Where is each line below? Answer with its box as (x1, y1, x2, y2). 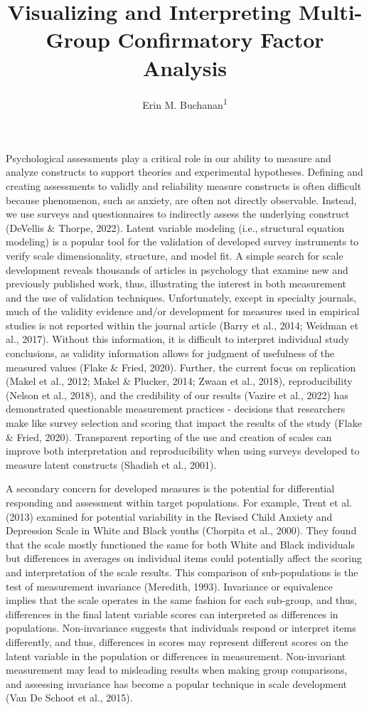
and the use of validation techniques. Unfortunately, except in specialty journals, (6, 290, 357, 304)
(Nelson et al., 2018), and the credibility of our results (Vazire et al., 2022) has (6, 387, 348, 402)
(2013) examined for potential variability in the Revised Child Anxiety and (6, 509, 333, 524)
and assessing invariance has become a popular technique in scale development (6, 676, 348, 691)
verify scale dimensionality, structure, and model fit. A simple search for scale (6, 248, 343, 263)
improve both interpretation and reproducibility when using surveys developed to (6, 443, 360, 458)
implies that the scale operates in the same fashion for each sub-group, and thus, (6, 593, 358, 608)
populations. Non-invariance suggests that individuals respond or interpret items (6, 620, 356, 635)
